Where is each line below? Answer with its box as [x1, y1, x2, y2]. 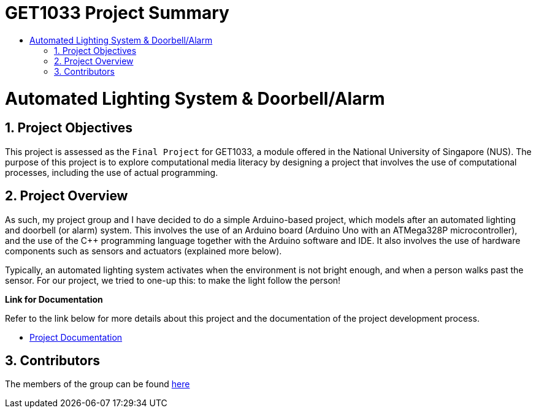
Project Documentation [29, 332, 123, 343]
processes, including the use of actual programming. [5, 167, 218, 178]
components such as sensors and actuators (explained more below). [5, 245, 282, 256]
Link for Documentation [5, 294, 103, 305]
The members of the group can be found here [5, 379, 190, 390]
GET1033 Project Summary [5, 2, 229, 23]
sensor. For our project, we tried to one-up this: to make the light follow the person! [5, 275, 341, 286]
